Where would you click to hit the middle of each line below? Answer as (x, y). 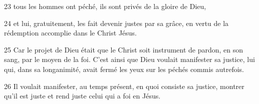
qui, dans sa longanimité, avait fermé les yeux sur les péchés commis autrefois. (124, 69)
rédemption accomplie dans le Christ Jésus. (71, 33)
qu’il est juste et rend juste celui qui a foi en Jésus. (82, 96)
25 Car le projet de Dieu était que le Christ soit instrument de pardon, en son (124, 49)
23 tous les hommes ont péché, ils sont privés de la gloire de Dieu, (105, 6)
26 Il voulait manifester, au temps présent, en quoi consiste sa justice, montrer (124, 86)
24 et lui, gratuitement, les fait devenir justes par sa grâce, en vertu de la (116, 23)
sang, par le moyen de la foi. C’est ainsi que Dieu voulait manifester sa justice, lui (129, 59)
